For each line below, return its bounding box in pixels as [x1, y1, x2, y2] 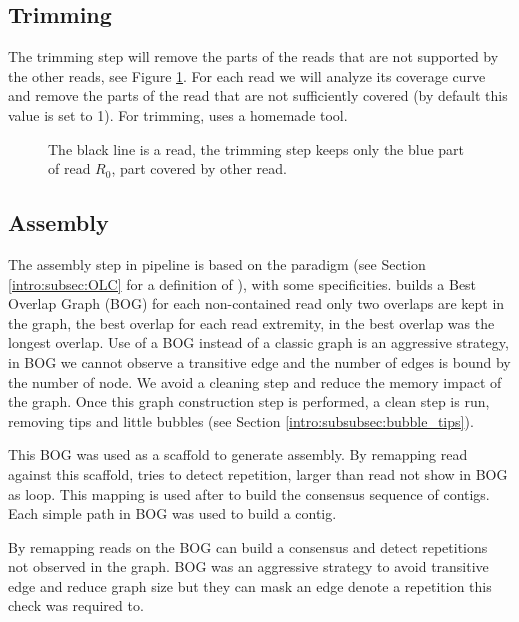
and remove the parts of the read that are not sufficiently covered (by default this [8, 85, 508, 106]
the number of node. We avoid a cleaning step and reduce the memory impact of [8, 371, 502, 392]
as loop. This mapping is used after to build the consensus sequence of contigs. [8, 483, 490, 504]
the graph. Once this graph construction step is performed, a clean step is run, [8, 391, 490, 412]
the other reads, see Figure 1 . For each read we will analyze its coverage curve [8, 65, 486, 86]
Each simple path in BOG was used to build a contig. [8, 503, 337, 524]
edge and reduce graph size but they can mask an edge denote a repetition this [8, 575, 492, 596]
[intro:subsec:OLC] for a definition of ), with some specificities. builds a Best [8, 273, 477, 294]
